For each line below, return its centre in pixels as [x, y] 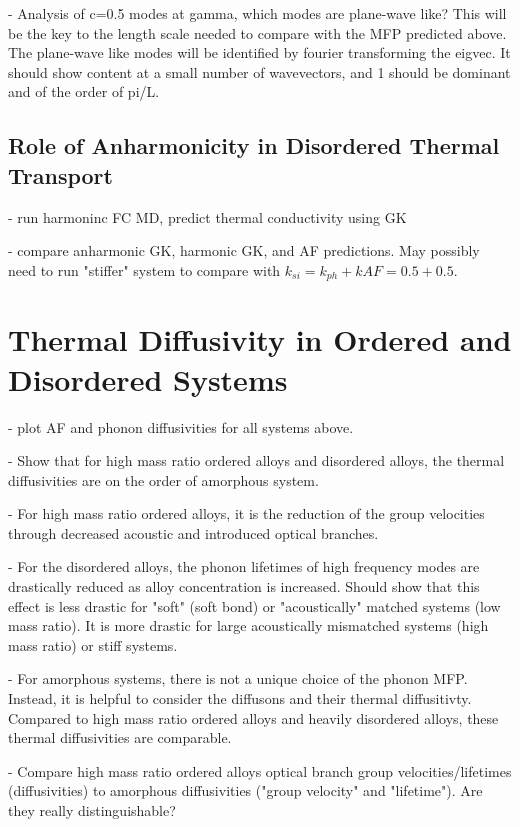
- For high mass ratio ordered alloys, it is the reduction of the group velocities [246, 513]
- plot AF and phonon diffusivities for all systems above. [181, 426]
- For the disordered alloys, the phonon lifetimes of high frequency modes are [244, 566]
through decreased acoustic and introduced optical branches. [193, 532]
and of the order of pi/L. [84, 91]
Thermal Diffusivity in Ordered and [260, 339]
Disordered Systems [148, 378]
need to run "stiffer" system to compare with [144, 269]
